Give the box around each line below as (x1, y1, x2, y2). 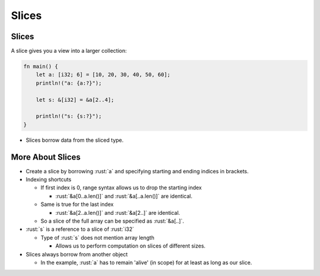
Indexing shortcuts (25, 176, 72, 183)
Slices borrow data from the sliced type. (25, 137, 124, 144)
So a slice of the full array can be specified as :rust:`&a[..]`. (40, 217, 184, 225)
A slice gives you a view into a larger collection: (11, 47, 127, 55)
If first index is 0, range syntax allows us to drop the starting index (40, 184, 202, 191)
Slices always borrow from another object (25, 250, 128, 258)
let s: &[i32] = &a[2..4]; (36, 96, 115, 103)
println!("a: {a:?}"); (36, 80, 102, 86)
